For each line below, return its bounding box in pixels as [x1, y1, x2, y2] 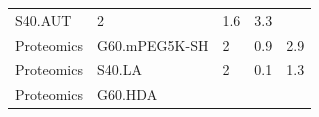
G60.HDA [96, 84, 158, 105]
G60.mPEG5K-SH [96, 34, 209, 55]
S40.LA [96, 59, 142, 80]
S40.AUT [15, 9, 72, 30]
